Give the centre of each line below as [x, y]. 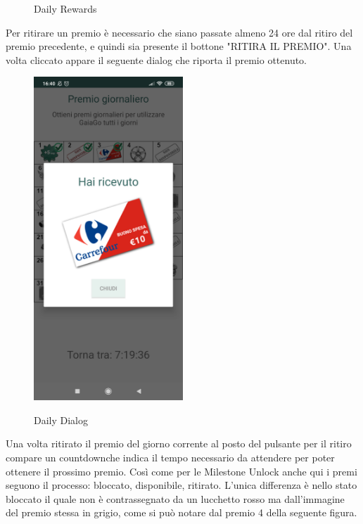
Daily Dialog [61, 420]
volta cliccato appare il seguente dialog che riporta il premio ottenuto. [157, 59]
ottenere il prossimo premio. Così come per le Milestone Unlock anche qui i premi [181, 471]
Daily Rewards [65, 8]
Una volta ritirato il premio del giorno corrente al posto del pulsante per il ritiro [179, 443]
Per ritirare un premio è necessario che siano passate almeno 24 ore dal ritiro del [179, 32]
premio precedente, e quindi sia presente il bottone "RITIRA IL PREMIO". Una [179, 46]
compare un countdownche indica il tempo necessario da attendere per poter [170, 458]
